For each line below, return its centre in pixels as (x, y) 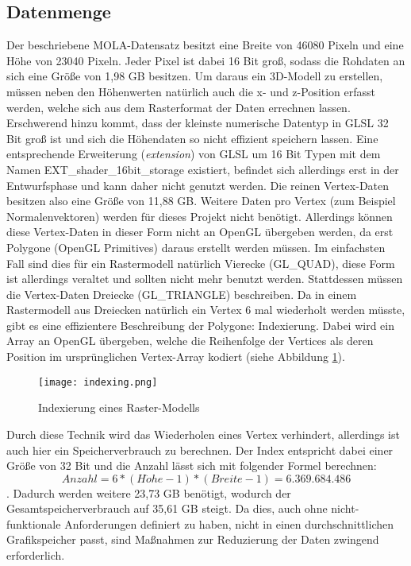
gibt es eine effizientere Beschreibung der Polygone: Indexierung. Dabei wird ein (200, 325)
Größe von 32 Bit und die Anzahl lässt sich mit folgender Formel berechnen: (192, 465)
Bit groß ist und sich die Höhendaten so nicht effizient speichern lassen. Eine (192, 138)
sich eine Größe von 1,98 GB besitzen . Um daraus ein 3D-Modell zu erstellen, (195, 76)
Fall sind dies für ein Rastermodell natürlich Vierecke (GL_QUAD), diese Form (201, 263)
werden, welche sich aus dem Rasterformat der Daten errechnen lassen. (179, 107)
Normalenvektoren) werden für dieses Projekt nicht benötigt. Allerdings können (200, 216)
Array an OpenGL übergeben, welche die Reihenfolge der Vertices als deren (190, 341)
